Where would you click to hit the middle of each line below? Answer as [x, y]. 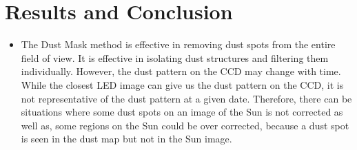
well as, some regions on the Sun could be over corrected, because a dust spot [185, 125]
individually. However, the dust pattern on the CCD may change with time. [181, 71]
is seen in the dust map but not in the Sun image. [126, 139]
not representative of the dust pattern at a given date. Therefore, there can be [186, 98]
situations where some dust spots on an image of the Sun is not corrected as [182, 112]
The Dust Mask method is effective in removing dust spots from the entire [178, 44]
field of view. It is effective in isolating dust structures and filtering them [175, 57]
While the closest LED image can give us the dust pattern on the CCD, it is [182, 84]
